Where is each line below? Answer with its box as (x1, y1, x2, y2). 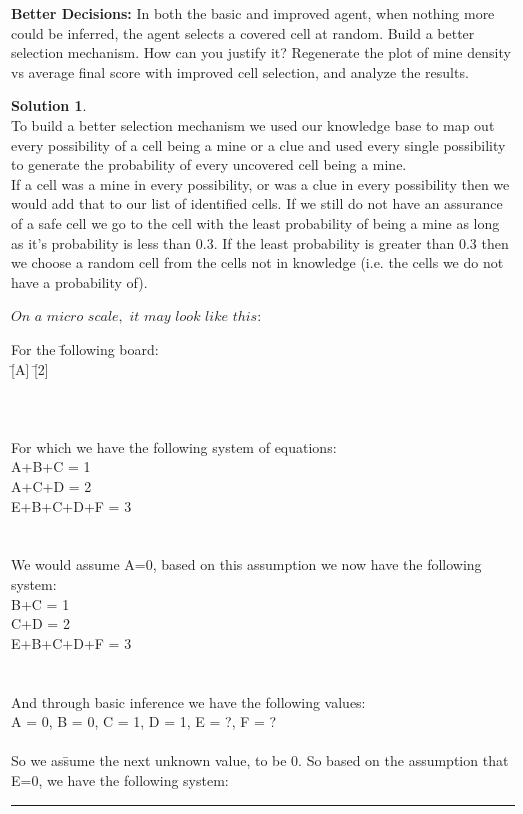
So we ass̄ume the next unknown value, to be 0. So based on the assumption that (11, 750, 509, 771)
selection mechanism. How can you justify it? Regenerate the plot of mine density (11, 42, 511, 63)
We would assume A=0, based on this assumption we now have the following (11, 554, 482, 575)
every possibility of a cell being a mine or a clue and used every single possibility (11, 134, 506, 155)
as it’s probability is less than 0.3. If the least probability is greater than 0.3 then (11, 232, 509, 253)
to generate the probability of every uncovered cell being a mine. (11, 154, 407, 175)
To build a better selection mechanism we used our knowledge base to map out (11, 114, 495, 135)
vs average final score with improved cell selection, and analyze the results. (11, 61, 469, 82)
